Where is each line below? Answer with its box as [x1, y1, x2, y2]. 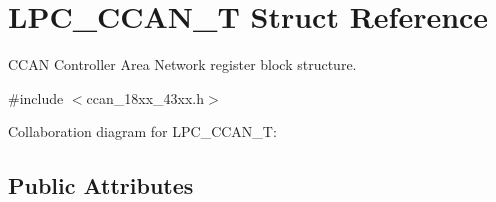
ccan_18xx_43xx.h [86, 87, 205, 108]
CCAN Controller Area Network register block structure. [8, 54, 357, 75]
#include [8, 87, 64, 108]
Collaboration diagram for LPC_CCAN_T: [8, 121, 277, 142]
